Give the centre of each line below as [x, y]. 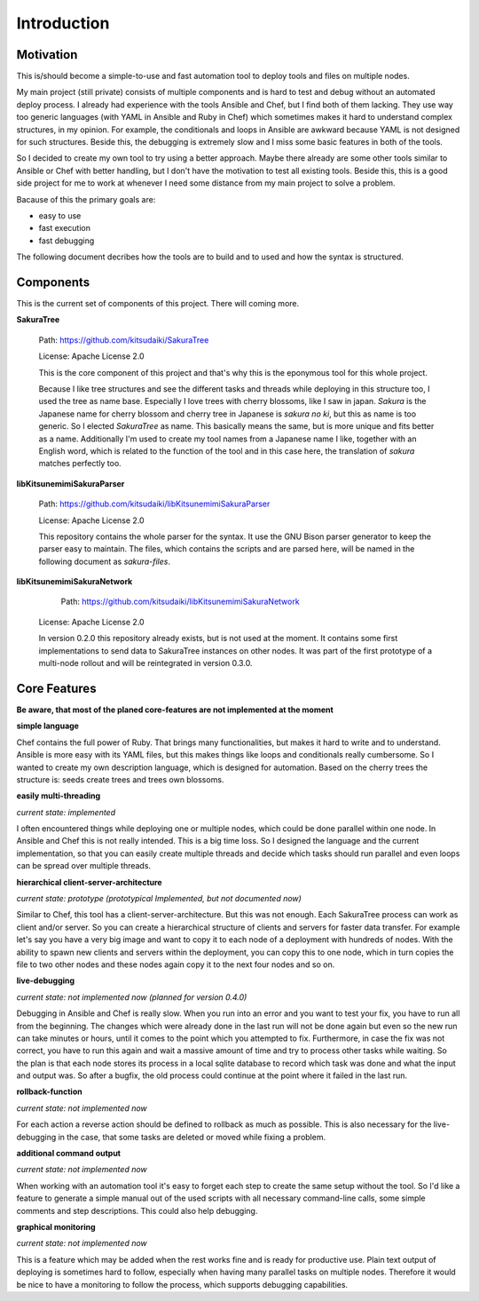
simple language [48, 726]
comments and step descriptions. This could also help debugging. [137, 1210]
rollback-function [50, 1091]
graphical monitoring [56, 1227]
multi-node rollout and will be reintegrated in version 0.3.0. [145, 663]
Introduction [63, 23]
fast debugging [67, 241]
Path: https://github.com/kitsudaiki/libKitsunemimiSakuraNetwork [181, 602]
